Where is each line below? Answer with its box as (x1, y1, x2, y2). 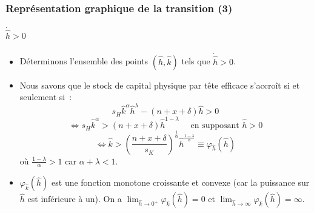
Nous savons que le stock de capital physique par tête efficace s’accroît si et (19, 78, 300, 91)
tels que (181, 55, 210, 67)
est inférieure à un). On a (27, 192, 122, 205)
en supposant (190, 121, 239, 130)
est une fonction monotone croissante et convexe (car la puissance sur (52, 176, 310, 189)
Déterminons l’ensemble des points (19, 55, 149, 67)
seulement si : (19, 90, 72, 103)
